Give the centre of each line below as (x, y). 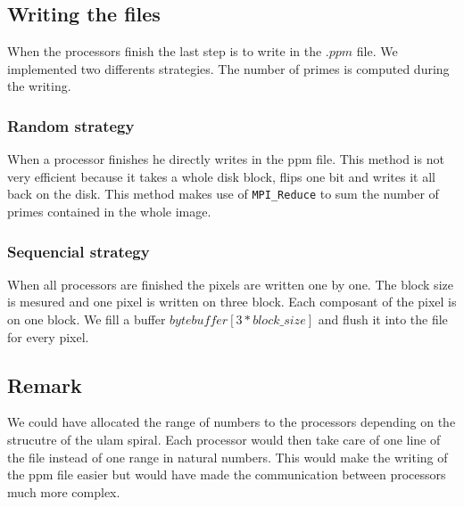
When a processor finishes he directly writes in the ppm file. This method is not (226, 159)
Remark (45, 384)
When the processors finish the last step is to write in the (165, 51)
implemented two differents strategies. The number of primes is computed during (228, 68)
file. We (377, 51)
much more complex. (64, 491)
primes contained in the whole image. (109, 212)
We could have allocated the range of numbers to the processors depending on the (232, 422)
